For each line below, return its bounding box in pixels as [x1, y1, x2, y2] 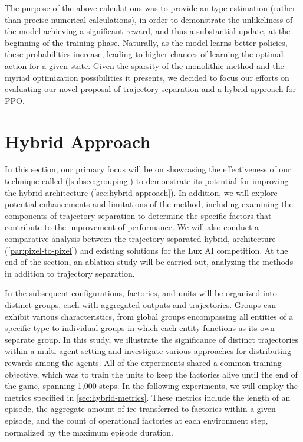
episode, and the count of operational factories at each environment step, [5, 414, 268, 426]
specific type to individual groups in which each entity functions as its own [5, 322, 275, 334]
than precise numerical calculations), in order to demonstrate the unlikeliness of [5, 13, 293, 25]
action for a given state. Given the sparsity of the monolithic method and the [5, 59, 284, 71]
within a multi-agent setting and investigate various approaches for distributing [5, 345, 291, 357]
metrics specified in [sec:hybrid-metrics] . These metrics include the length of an [5, 391, 291, 403]
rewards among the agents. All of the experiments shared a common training [5, 356, 282, 368]
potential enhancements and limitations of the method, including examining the [5, 198, 293, 210]
